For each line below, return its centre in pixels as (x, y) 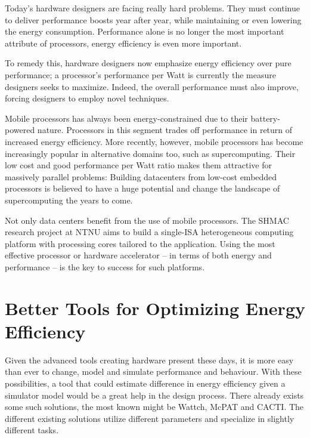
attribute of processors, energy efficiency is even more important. (123, 43)
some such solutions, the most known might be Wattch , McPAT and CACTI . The (154, 407)
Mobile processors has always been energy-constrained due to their (126, 118)
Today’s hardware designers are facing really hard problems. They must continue (152, 8)
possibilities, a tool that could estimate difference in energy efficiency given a (145, 383)
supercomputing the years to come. (69, 200)
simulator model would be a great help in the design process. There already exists (154, 395)
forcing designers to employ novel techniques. (87, 98)
